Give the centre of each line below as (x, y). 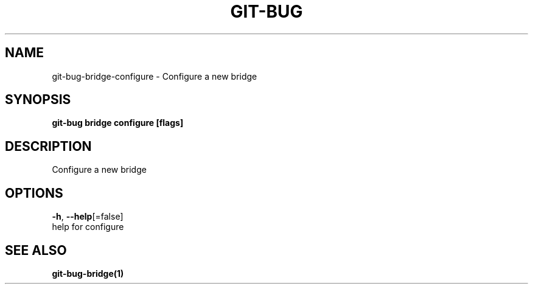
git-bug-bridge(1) (88, 273)
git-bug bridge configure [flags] (118, 123)
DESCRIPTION (48, 146)
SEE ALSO (36, 250)
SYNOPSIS (38, 100)
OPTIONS (34, 193)
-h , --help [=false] (88, 217)
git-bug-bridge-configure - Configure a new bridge (155, 76)
